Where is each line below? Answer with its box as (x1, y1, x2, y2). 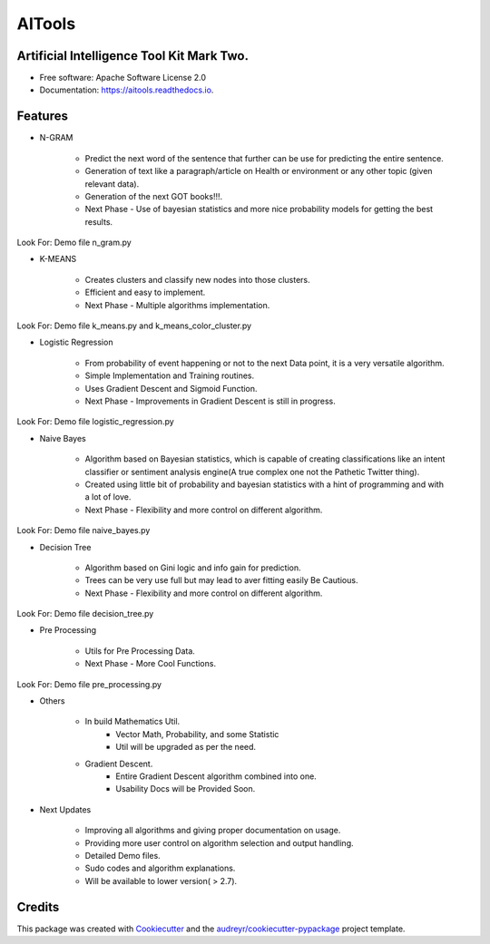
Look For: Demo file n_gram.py (16, 237, 132, 248)
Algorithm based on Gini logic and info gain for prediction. (84, 562, 301, 573)
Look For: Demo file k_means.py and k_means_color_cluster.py (16, 320, 252, 331)
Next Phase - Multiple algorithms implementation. (84, 299, 270, 310)
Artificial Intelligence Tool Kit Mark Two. (16, 48, 250, 63)
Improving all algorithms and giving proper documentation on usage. (84, 825, 341, 836)
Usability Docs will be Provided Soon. (115, 783, 256, 794)
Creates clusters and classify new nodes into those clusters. (84, 274, 310, 285)
